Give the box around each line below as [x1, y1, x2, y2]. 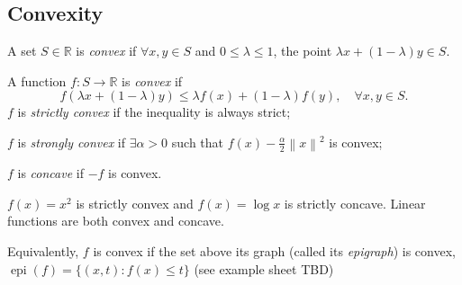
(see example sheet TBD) [194, 259, 334, 278]
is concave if [17, 164, 84, 183]
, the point [273, 41, 332, 60]
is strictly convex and [76, 193, 194, 212]
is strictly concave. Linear [284, 193, 426, 212]
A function [7, 71, 67, 90]
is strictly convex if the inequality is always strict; [17, 102, 291, 121]
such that [171, 132, 224, 151]
